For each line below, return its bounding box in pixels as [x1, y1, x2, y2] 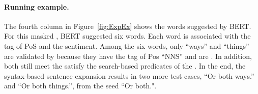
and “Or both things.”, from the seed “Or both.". [4, 80, 157, 91]
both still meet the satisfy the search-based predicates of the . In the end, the [4, 60, 246, 71]
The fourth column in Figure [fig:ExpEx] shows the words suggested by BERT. [4, 20, 251, 31]
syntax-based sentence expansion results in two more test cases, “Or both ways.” [4, 70, 254, 81]
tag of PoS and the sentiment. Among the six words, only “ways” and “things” [4, 40, 249, 51]
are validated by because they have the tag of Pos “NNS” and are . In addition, [4, 50, 252, 61]
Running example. [4, 1, 69, 12]
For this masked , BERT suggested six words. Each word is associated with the [4, 30, 251, 41]
